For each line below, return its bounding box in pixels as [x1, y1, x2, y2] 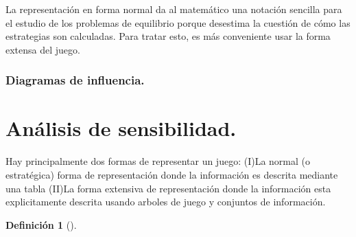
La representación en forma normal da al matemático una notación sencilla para [5, 2, 342, 16]
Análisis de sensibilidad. [5, 114, 237, 142]
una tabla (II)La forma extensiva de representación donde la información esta [5, 181, 331, 195]
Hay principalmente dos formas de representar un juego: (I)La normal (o [5, 154, 310, 168]
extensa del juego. [5, 42, 80, 56]
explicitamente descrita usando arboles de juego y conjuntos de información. [5, 194, 326, 209]
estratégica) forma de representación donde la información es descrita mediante [5, 167, 338, 181]
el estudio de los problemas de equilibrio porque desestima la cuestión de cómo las [5, 15, 351, 30]
